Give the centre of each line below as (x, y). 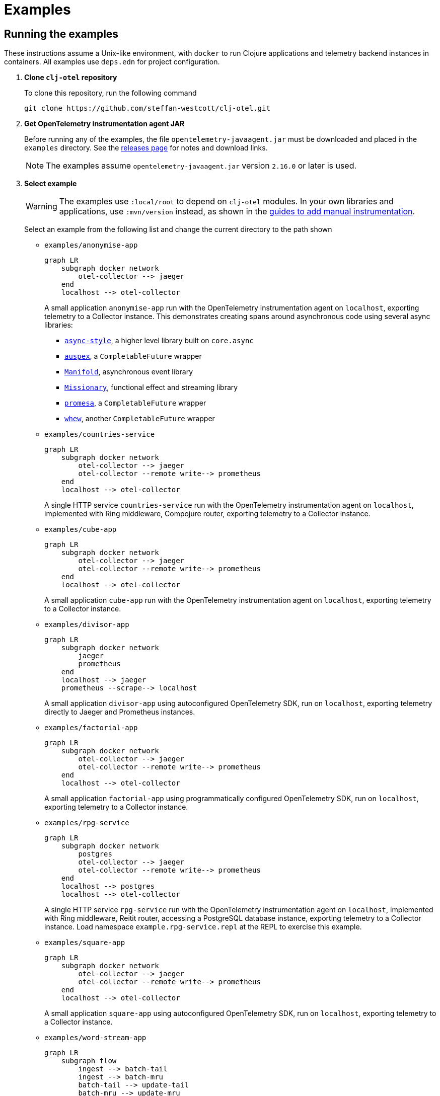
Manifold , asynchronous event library (129, 372)
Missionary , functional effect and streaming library (151, 387)
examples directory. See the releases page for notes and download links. (146, 148)
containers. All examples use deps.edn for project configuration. (112, 62)
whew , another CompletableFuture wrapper (140, 419)
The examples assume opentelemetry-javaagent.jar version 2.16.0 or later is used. (201, 166)
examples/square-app (85, 943)
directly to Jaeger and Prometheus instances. (120, 712)
